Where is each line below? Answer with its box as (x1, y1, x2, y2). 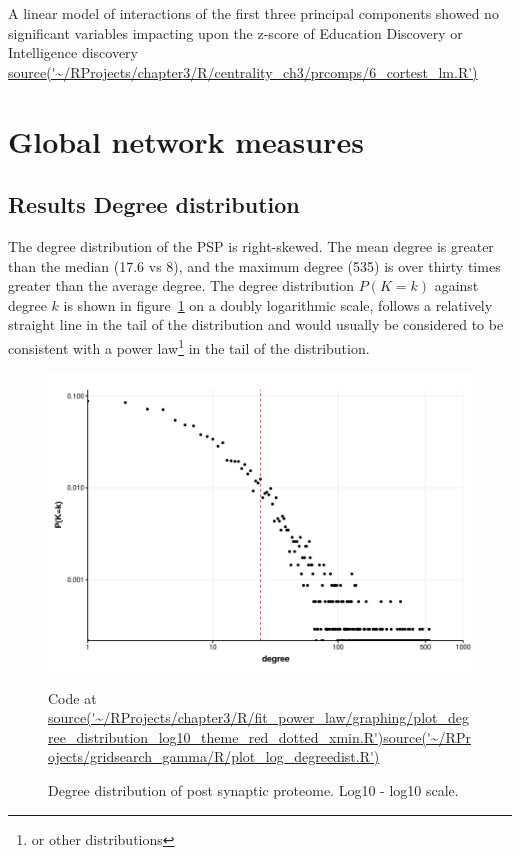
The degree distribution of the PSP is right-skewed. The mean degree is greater (8, 235, 494, 256)
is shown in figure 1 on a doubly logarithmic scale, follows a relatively (63, 294, 493, 315)
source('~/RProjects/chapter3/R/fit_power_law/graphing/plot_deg (48, 707, 469, 728)
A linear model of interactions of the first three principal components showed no (8, 3, 499, 23)
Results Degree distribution (8, 189, 300, 220)
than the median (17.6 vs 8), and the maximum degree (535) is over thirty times (8, 255, 501, 276)
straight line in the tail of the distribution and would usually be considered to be (8, 314, 504, 335)
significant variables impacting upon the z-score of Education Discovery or (8, 22, 463, 43)
